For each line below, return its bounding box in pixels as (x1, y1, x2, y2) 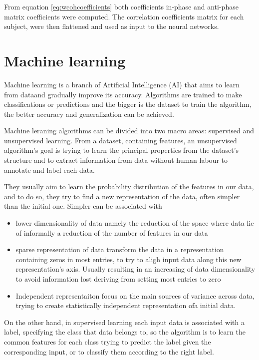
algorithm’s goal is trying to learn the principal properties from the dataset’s (4, 145, 239, 155)
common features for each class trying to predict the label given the (4, 336, 211, 347)
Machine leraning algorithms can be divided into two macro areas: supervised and (4, 125, 255, 136)
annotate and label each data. (4, 164, 95, 175)
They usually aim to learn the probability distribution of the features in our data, (4, 181, 254, 192)
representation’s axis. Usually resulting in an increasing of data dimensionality (15, 264, 256, 274)
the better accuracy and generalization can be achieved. (4, 108, 174, 119)
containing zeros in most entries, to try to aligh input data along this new (15, 254, 242, 264)
